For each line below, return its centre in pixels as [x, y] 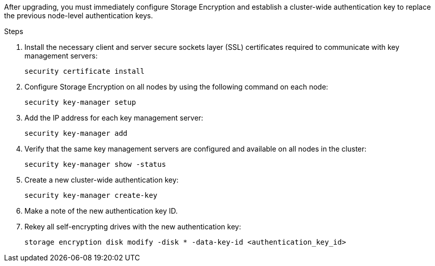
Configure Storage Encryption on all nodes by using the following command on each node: [176, 87]
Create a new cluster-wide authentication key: [101, 180]
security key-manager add [76, 133]
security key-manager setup [80, 102]
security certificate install [85, 71]
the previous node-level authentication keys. [79, 16]
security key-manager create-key [91, 195]
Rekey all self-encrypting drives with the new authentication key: [133, 227]
